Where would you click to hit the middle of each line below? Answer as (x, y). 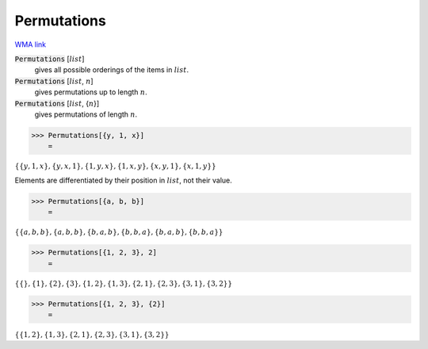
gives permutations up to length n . (91, 92)
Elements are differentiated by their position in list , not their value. (124, 180)
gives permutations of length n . (86, 114)
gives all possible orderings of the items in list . (112, 70)
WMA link (31, 44)
